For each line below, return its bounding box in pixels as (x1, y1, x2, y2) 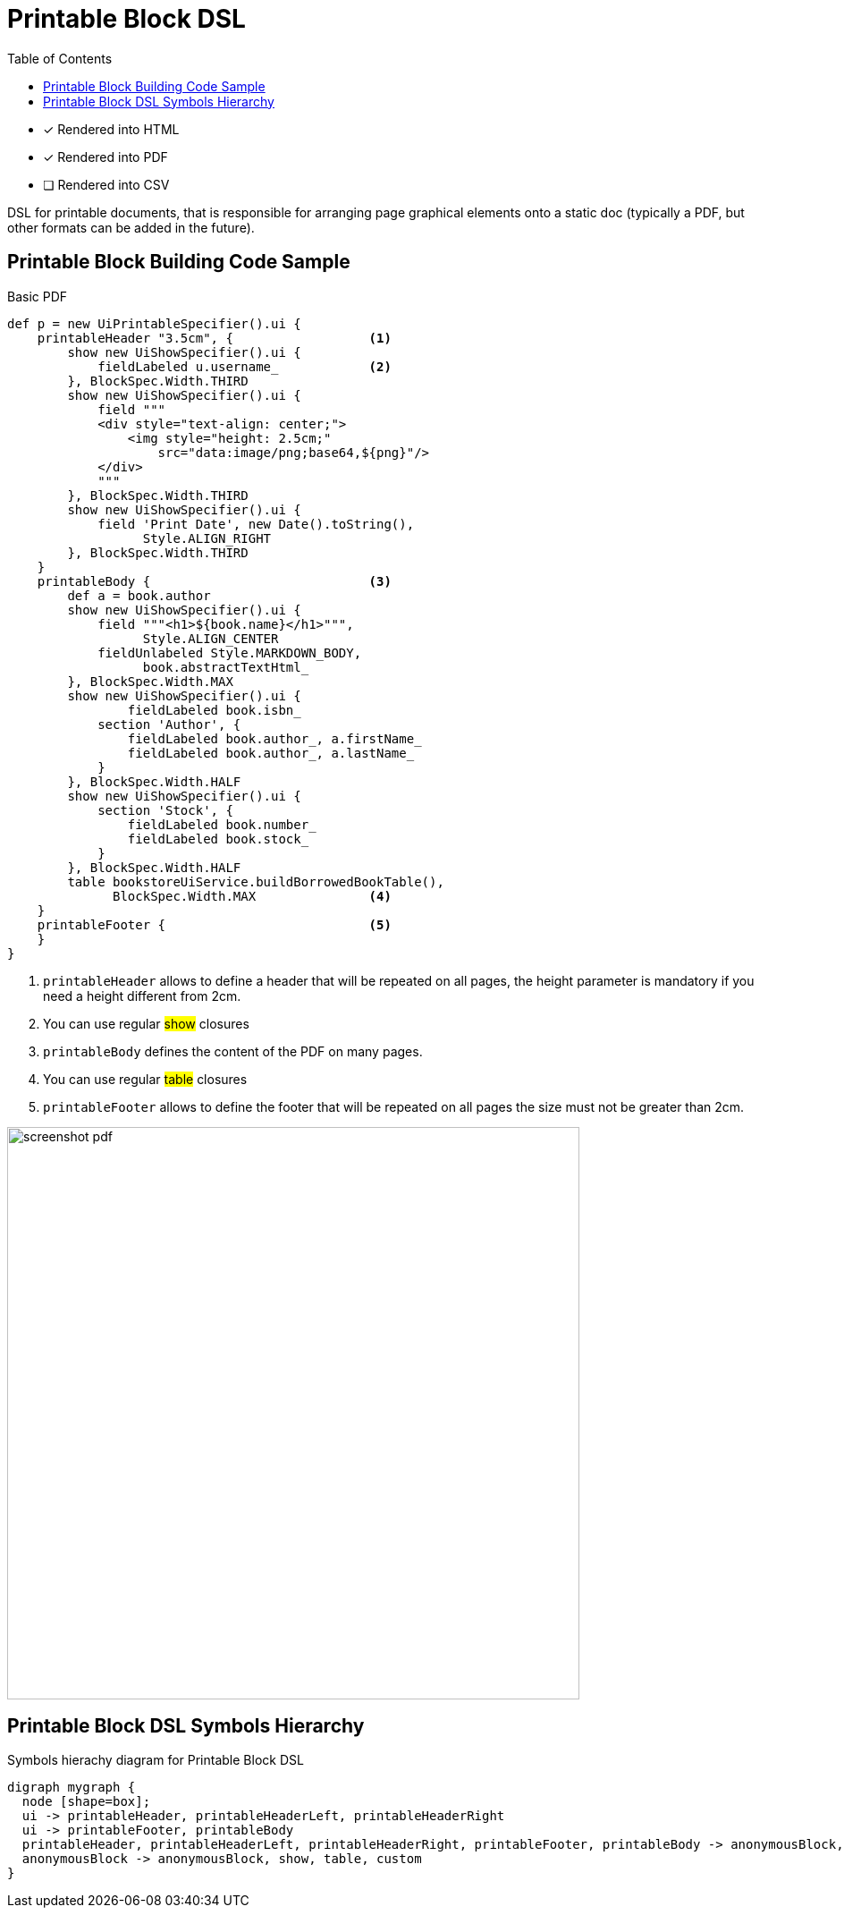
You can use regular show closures (43, 1015, 249, 1031)
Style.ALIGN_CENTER (142, 631, 279, 646)
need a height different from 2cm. (43, 987, 241, 1004)
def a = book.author (67, 588, 211, 603)
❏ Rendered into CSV (43, 176, 170, 192)
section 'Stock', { (97, 802, 233, 818)
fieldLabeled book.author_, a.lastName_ (127, 745, 415, 760)
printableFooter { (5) (37, 917, 392, 932)
